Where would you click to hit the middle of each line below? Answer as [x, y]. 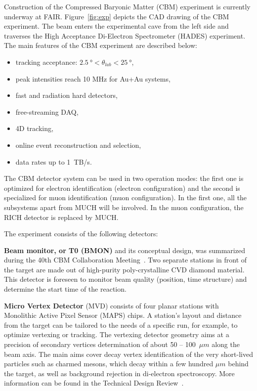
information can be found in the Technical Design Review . [94, 383]
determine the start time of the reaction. [65, 289]
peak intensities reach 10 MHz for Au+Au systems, [93, 78]
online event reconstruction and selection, [78, 145]
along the [226, 344]
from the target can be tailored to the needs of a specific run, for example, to [121, 325]
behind [238, 364]
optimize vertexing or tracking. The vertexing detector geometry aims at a [117, 334]
